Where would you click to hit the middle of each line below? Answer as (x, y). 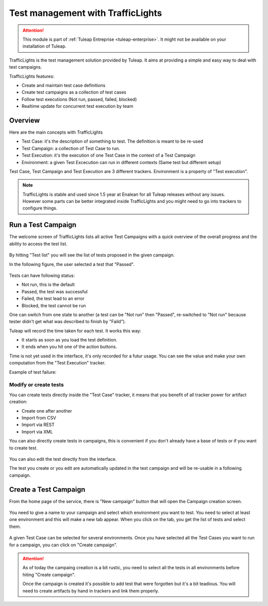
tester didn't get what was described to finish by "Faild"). (67, 322)
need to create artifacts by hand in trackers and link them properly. (91, 591)
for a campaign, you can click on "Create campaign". (63, 545)
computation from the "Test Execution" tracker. (57, 363)
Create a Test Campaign (47, 489)
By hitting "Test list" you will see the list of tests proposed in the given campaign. (92, 255)
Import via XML (37, 432)
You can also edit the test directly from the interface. (63, 459)
